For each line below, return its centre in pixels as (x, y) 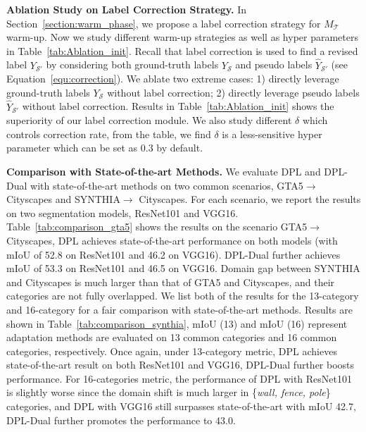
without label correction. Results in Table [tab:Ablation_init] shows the (178, 106)
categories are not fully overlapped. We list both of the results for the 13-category (183, 296)
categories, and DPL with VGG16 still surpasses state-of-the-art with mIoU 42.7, (181, 406)
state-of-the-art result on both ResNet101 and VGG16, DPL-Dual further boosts (181, 365)
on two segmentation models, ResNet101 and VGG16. (122, 212)
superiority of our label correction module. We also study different (149, 120)
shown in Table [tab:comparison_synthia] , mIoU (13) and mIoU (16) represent (177, 323)
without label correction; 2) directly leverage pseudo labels (233, 92)
